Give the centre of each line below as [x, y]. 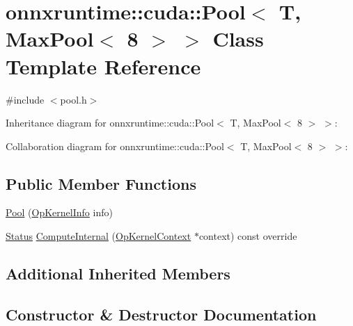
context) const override [248, 236]
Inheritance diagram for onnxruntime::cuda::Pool [110, 123]
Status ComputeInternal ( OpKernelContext [99, 236]
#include [25, 99]
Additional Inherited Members [118, 274]
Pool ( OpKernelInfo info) [59, 212]
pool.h [73, 99]
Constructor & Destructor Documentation [161, 314]
